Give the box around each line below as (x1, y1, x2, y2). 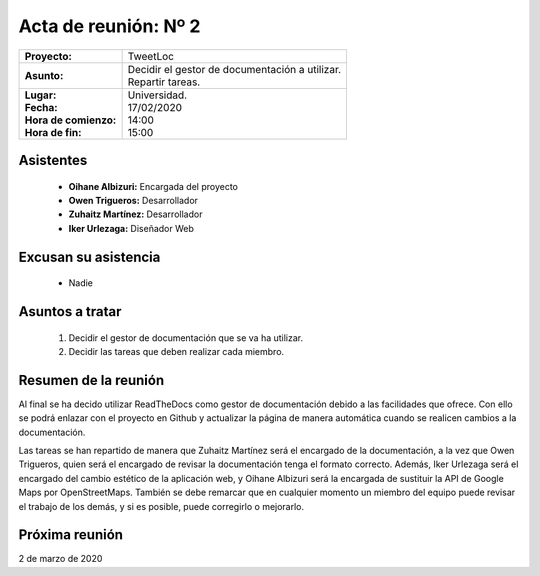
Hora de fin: (24, 125, 82, 139)
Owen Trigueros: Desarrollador (68, 194, 199, 206)
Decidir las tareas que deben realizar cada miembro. (68, 345, 285, 357)
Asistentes (18, 151, 88, 169)
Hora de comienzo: (24, 113, 117, 127)
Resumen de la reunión (18, 371, 165, 389)
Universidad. (127, 88, 188, 102)
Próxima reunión (18, 526, 124, 544)
